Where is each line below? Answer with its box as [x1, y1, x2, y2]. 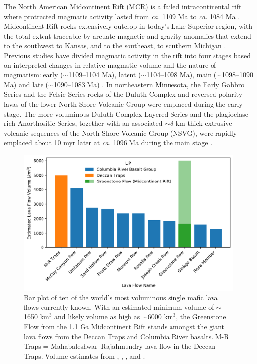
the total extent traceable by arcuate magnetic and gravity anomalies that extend [4, 30, 251, 41]
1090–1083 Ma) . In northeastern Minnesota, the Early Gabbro [53, 79, 245, 89]
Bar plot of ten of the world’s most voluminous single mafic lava [24, 292, 218, 303]
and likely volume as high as [54, 311, 140, 322]
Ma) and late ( [4, 79, 48, 89]
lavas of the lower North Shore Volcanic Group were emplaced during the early [4, 98, 243, 109]
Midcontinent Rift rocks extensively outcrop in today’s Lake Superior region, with [4, 21, 253, 31]
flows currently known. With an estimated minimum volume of [24, 302, 214, 312]
